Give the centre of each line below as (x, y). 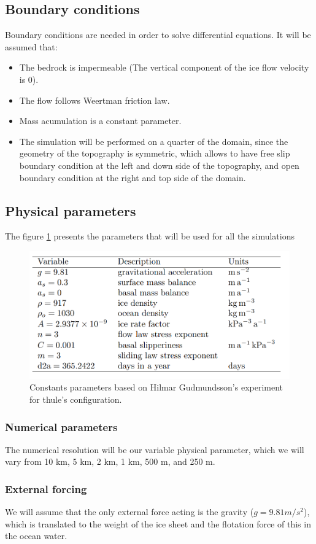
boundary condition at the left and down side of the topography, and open (159, 165)
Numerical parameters (61, 426)
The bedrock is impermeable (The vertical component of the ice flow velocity (164, 67)
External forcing (46, 488)
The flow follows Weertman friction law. (94, 100)
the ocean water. (36, 536)
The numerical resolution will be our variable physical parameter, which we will (155, 449)
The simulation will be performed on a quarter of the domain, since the (154, 141)
